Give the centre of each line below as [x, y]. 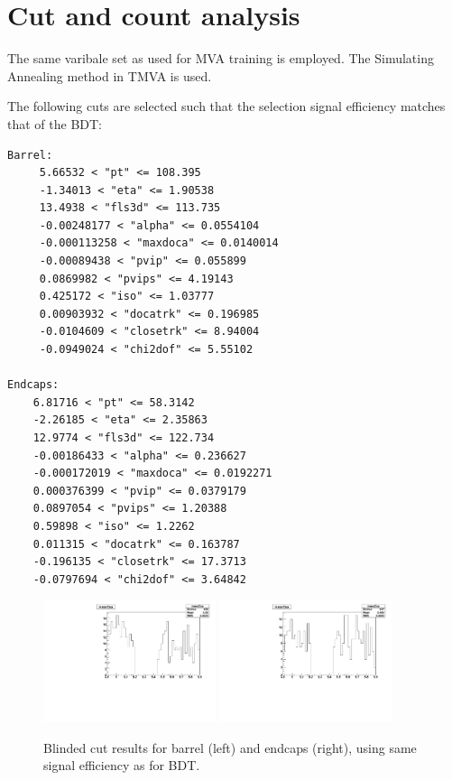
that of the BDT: [55, 123]
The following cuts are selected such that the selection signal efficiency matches [226, 106]
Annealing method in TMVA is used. [110, 75]
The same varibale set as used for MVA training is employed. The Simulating [221, 58]
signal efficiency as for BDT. [122, 765]
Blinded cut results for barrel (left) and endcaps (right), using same [230, 747]
